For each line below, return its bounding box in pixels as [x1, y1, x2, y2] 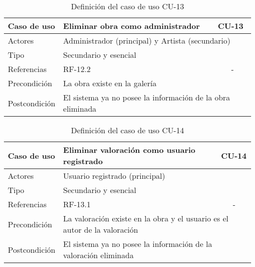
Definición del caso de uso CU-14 [71, 124, 184, 136]
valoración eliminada [63, 249, 134, 261]
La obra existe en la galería [63, 77, 156, 89]
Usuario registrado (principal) [63, 170, 165, 181]
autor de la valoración [63, 224, 138, 235]
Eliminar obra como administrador [63, 20, 200, 31]
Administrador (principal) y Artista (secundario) [63, 35, 230, 46]
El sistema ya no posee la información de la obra [63, 92, 230, 103]
